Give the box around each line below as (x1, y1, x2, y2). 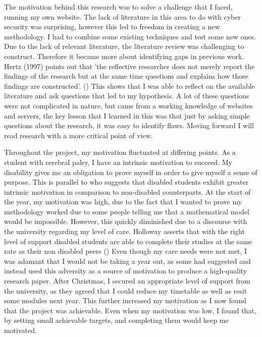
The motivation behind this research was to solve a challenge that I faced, (4, 2, 233, 12)
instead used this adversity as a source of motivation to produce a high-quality (4, 265, 247, 276)
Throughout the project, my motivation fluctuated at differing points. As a (4, 147, 236, 157)
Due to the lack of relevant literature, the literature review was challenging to (4, 41, 244, 51)
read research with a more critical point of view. (4, 130, 153, 140)
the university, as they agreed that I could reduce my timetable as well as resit (4, 285, 247, 296)
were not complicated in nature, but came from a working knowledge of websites (4, 100, 253, 110)
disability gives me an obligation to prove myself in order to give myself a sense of (4, 166, 257, 177)
